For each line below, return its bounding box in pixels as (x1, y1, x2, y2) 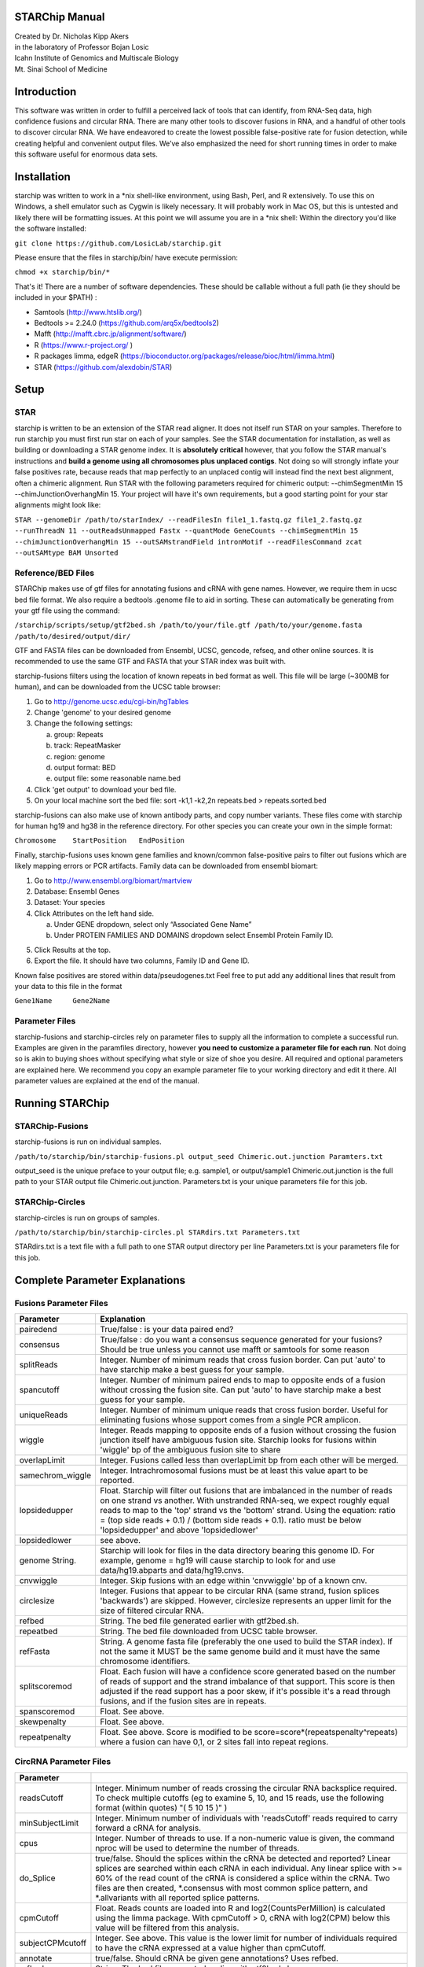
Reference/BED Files (14, 567, 94, 578)
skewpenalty (19, 1716, 67, 1727)
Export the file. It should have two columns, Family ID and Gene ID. (34, 956, 250, 965)
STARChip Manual (14, 10, 105, 24)
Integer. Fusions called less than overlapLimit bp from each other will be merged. (100, 1454, 399, 1465)
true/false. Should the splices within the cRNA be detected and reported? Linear (95, 1853, 391, 1864)
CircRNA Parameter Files (14, 1756, 111, 1767)
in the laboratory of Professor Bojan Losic (14, 42, 149, 51)
